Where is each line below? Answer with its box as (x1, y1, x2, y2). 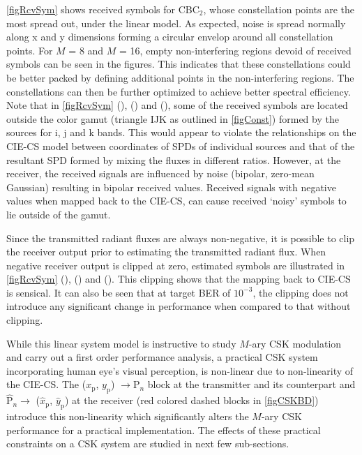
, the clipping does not (252, 285, 349, 299)
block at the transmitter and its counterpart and (147, 377, 356, 391)
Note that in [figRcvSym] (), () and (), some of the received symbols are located (6, 98, 348, 112)
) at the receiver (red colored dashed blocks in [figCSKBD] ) (64, 393, 319, 408)
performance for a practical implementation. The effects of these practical (6, 422, 321, 437)
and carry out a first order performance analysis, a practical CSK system (6, 350, 318, 364)
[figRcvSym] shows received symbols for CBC (6, 2, 199, 16)
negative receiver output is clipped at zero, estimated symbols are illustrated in (6, 258, 345, 272)
